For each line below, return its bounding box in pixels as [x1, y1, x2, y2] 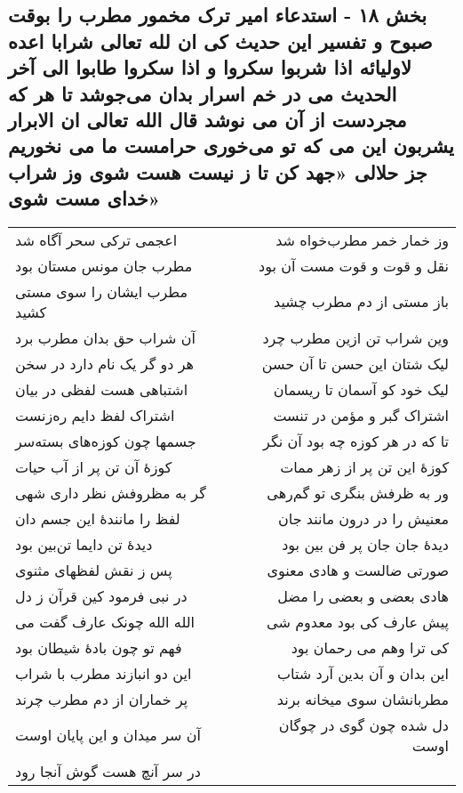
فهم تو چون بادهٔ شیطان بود [15, 636, 182, 658]
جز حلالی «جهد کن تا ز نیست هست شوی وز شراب [8, 158, 427, 185]
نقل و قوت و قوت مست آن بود [259, 255, 449, 276]
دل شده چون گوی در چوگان [278, 714, 449, 735]
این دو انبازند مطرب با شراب [15, 662, 192, 684]
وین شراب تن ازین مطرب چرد [262, 327, 449, 348]
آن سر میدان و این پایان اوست [15, 724, 201, 746]
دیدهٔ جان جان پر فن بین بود [282, 533, 449, 554]
